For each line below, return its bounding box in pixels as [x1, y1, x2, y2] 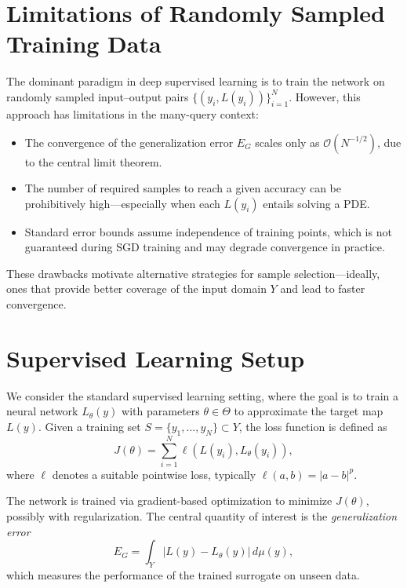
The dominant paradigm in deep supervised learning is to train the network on [6, 73, 385, 89]
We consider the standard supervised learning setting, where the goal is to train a [6, 387, 399, 404]
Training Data [6, 27, 162, 60]
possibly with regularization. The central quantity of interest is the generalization [6, 508, 398, 524]
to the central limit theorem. [24, 153, 162, 170]
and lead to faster [280, 280, 365, 297]
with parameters [122, 403, 200, 419]
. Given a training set [38, 418, 141, 434]
